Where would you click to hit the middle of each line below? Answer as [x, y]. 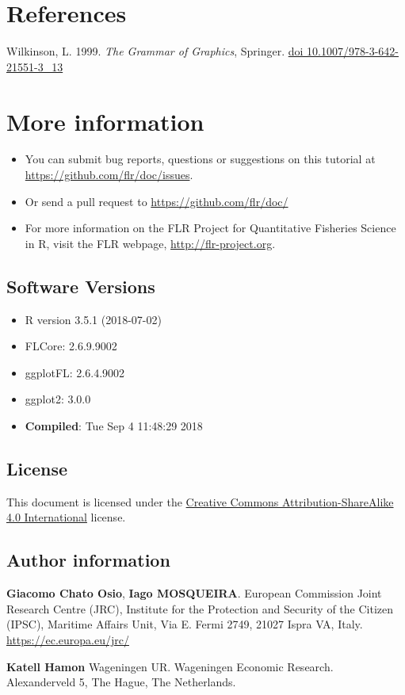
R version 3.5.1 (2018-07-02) [93, 319]
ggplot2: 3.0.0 [58, 399]
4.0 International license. [66, 517]
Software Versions [81, 286]
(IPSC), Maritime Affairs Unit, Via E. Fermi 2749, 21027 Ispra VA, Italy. [185, 624]
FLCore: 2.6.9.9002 [71, 346]
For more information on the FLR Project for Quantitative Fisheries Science [210, 228]
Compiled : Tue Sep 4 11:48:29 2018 [114, 425]
